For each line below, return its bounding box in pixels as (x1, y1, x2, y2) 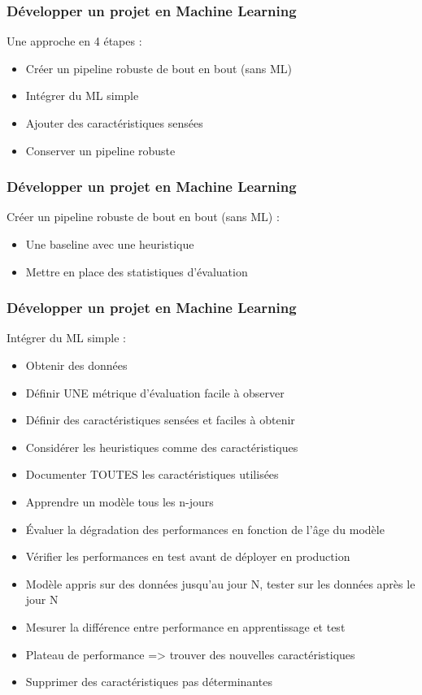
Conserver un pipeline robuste (25, 141, 176, 159)
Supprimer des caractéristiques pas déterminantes (25, 673, 272, 690)
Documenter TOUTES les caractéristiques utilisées (25, 466, 279, 483)
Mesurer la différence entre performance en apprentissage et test (25, 618, 346, 635)
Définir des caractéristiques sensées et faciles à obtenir (25, 411, 295, 428)
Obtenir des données (25, 357, 128, 373)
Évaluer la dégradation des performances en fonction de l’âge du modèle (25, 520, 385, 537)
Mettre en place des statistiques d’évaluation (25, 263, 248, 280)
